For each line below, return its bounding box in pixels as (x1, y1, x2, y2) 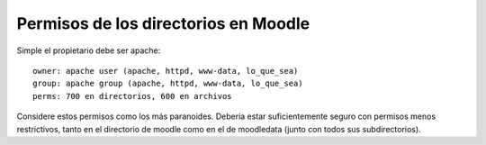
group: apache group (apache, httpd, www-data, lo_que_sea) (32, 78, 303, 89)
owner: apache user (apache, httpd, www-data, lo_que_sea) (32, 66, 299, 76)
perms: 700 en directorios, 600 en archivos (32, 91, 233, 101)
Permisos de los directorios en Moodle (16, 14, 310, 33)
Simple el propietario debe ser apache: (16, 45, 161, 56)
